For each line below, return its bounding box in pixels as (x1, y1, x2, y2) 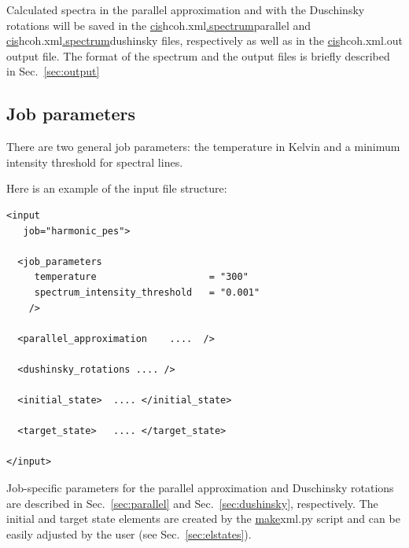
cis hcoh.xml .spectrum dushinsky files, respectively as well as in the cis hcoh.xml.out (6, 32, 403, 49)
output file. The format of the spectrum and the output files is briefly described (6, 47, 390, 64)
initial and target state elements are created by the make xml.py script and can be (6, 510, 400, 527)
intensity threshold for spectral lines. (6, 153, 183, 170)
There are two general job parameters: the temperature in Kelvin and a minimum (6, 138, 400, 155)
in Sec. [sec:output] (6, 63, 100, 79)
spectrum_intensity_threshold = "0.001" (34, 286, 260, 298)
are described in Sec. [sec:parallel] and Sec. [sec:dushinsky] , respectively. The (6, 495, 378, 511)
